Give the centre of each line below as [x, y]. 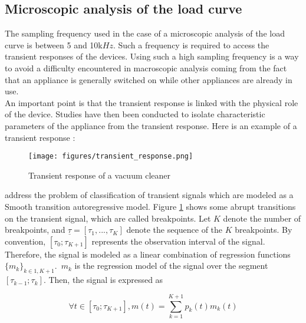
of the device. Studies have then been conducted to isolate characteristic [135, 114]
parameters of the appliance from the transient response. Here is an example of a [151, 125]
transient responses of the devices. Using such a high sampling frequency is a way [152, 56]
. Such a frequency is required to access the [191, 45]
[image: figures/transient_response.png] [111, 156]
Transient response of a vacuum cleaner [100, 175]
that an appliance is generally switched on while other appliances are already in [149, 79]
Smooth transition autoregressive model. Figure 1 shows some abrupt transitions [150, 206]
